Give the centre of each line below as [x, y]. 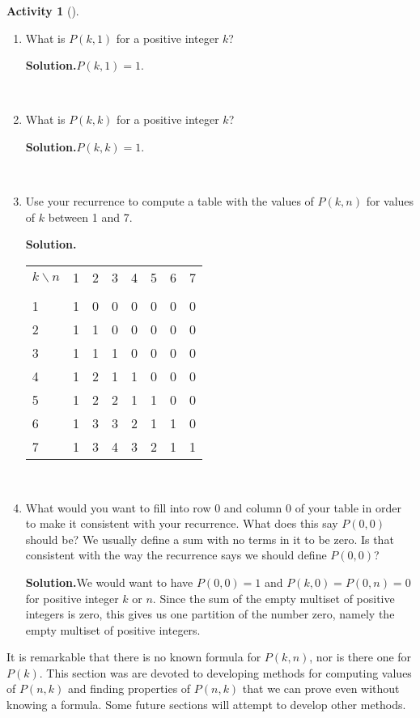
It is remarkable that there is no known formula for [134, 657]
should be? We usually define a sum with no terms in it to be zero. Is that [210, 539]
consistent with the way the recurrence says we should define [176, 555]
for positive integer [72, 598]
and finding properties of [129, 688]
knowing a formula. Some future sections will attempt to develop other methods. [206, 705]
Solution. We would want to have [109, 582]
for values [390, 201]
